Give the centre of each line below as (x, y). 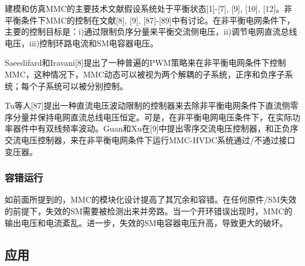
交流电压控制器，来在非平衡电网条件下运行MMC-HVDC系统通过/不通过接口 (150, 139)
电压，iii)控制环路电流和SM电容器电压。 (82, 43)
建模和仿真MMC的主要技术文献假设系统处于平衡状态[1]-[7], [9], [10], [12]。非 (149, 8)
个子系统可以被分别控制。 (78, 85)
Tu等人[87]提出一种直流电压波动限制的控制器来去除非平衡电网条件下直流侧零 (152, 105)
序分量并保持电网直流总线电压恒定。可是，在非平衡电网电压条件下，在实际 (148, 117)
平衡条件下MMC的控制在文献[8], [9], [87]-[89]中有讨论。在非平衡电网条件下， (150, 20)
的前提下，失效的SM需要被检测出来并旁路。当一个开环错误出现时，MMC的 (149, 211)
